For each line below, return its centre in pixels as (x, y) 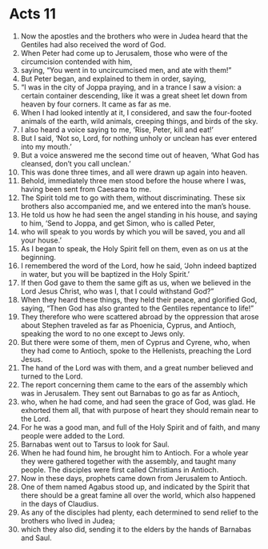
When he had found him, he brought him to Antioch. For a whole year (134, 452)
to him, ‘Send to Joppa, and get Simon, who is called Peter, (118, 223)
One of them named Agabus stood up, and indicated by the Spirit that (135, 487)
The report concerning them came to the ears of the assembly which (134, 384)
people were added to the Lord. (72, 435)
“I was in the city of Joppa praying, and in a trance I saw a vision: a (131, 87)
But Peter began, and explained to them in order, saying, (113, 78)
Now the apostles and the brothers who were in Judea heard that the (134, 36)
